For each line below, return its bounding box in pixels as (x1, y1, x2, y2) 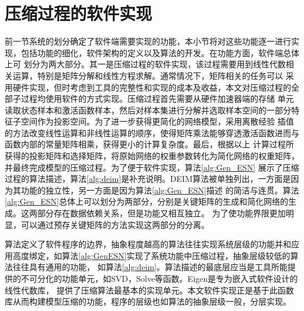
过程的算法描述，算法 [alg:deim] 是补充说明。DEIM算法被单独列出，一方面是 (5, 172, 291, 185)
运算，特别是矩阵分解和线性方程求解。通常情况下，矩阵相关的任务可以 (12, 69, 283, 81)
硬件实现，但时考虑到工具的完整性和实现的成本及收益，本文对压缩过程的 (12, 81, 291, 93)
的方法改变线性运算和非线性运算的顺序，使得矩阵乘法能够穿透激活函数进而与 (5, 126, 299, 139)
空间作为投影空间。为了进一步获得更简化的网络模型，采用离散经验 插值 (20, 115, 294, 127)
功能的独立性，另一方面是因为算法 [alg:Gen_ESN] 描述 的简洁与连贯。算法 (20, 184, 299, 196)
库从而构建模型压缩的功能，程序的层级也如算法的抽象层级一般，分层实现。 (5, 295, 291, 307)
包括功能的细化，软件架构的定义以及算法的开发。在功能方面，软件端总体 (20, 46, 299, 58)
